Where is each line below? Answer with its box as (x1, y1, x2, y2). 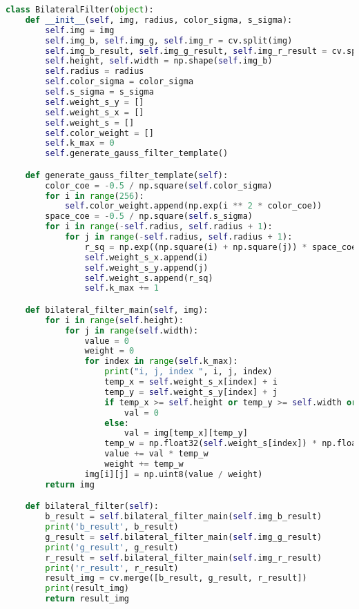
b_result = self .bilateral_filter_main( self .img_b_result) (45, 512, 322, 522)
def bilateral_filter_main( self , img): (25, 304, 208, 315)
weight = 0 (84, 346, 135, 356)
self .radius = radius (45, 66, 144, 77)
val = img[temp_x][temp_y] (124, 428, 248, 438)
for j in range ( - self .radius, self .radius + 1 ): (64, 232, 293, 242)
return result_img (45, 594, 129, 604)
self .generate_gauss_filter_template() (45, 148, 229, 159)
